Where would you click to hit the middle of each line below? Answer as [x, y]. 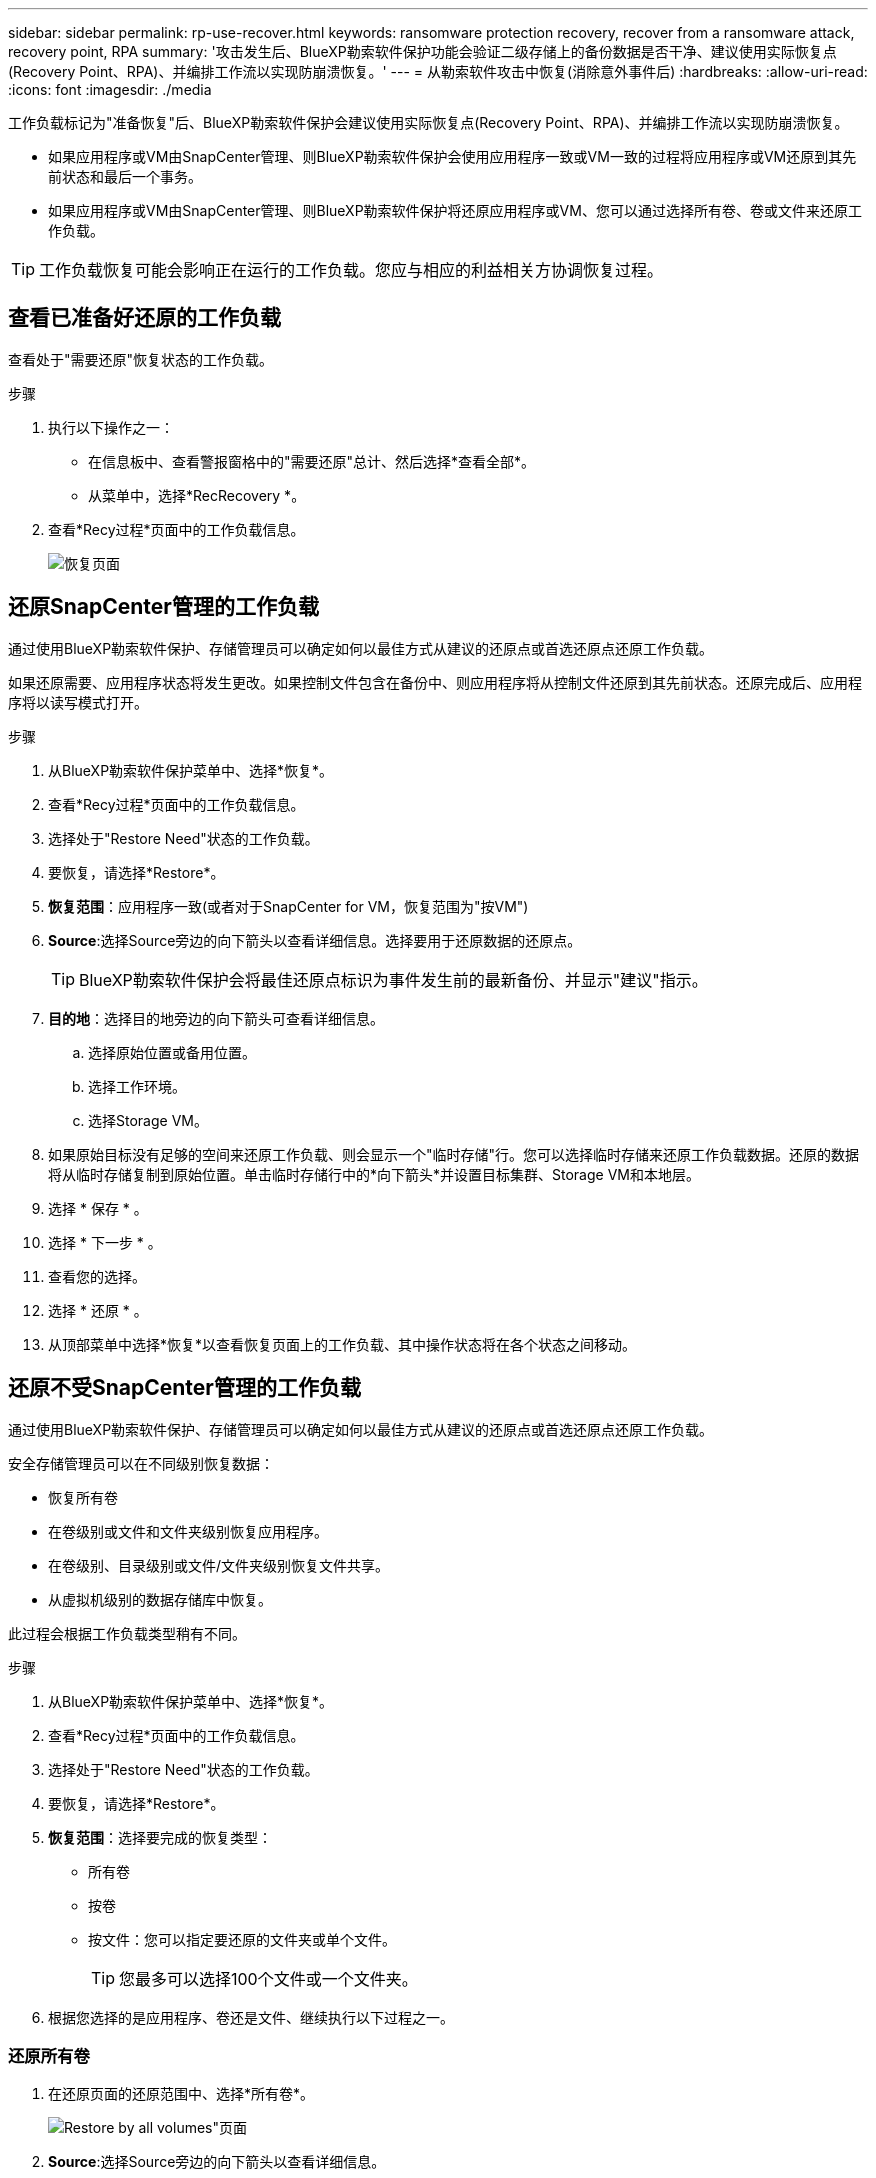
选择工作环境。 [137, 1086]
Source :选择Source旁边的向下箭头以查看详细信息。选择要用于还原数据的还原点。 [315, 940]
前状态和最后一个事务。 [125, 176]
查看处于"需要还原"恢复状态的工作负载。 [141, 359]
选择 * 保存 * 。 [98, 1208]
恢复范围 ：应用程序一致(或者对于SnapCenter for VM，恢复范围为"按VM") [288, 906]
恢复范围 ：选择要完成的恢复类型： [160, 1837]
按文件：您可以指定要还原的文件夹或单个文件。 [242, 1939]
